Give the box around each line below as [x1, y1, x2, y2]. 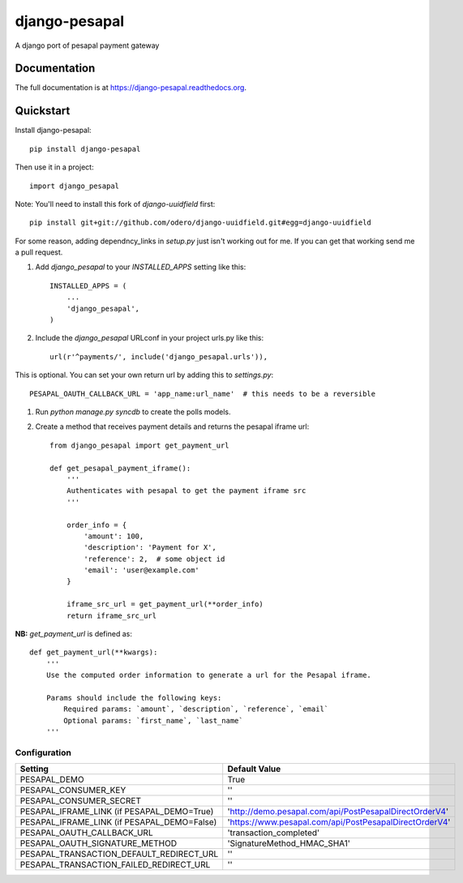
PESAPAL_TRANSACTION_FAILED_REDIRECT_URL [19, 859, 211, 871]
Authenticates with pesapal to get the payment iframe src [66, 487, 307, 495]
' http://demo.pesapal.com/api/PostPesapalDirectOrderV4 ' [227, 806, 449, 817]
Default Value [227, 763, 281, 774]
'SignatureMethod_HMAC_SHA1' [227, 838, 350, 849]
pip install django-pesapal [29, 144, 141, 153]
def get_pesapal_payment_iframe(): [49, 463, 191, 473]
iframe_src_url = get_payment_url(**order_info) [66, 600, 264, 609]
